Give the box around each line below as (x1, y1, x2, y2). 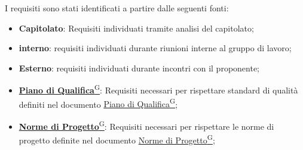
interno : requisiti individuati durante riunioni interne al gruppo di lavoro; (19, 42, 292, 54)
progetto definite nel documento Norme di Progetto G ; (19, 132, 215, 146)
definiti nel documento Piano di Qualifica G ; (19, 96, 178, 110)
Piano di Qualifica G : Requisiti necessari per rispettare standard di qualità (19, 82, 298, 96)
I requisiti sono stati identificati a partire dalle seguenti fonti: (5, 2, 229, 14)
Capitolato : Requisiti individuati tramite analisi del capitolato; (19, 21, 254, 34)
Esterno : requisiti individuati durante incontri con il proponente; (19, 61, 259, 74)
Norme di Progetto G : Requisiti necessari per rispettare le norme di (19, 118, 274, 132)
